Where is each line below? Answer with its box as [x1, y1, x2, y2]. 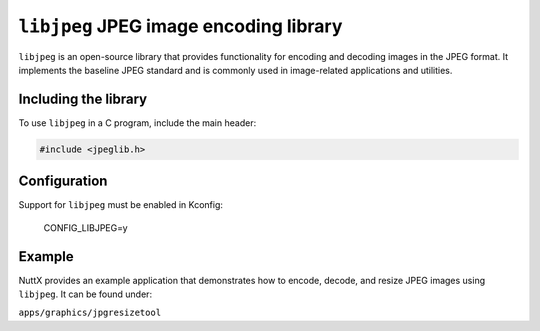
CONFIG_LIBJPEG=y [43, 221, 129, 234]
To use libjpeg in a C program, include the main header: [18, 116, 257, 129]
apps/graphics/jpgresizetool [18, 307, 162, 319]
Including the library [18, 90, 148, 107]
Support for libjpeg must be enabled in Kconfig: [18, 199, 224, 211]
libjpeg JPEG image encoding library [18, 15, 343, 37]
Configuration [18, 173, 108, 190]
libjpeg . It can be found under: [18, 288, 153, 300]
